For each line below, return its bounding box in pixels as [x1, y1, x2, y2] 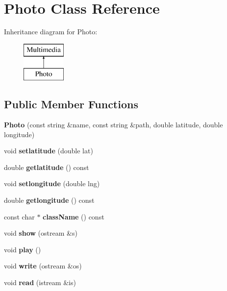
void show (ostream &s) [4, 228, 77, 238]
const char [4, 211, 35, 221]
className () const [43, 211, 104, 221]
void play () [4, 244, 41, 254]
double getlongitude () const [4, 195, 95, 205]
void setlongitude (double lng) [4, 178, 100, 189]
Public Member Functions [4, 97, 138, 112]
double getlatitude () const [4, 162, 89, 172]
